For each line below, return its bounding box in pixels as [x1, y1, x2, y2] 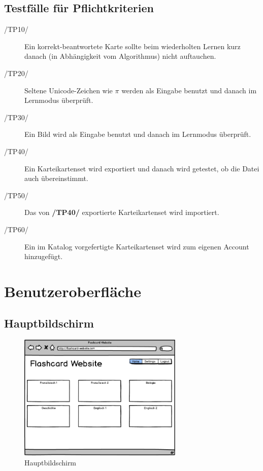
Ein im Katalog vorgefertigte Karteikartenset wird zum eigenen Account [24, 241, 249, 251]
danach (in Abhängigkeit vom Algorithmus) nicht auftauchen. [24, 51, 216, 61]
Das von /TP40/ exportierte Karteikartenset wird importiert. [24, 207, 219, 218]
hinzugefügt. [24, 251, 63, 262]
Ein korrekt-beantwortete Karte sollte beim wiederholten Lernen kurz [24, 41, 241, 51]
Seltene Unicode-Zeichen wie [24, 85, 113, 95]
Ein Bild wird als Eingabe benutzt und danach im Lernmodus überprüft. [24, 129, 251, 139]
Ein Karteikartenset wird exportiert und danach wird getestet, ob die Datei [24, 163, 259, 173]
